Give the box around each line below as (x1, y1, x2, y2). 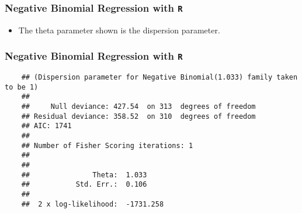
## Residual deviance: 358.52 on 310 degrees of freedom (21, 112, 256, 121)
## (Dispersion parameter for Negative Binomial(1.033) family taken (21, 73, 298, 82)
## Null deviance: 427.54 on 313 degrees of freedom (21, 102, 256, 111)
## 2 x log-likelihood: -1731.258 (21, 200, 164, 208)
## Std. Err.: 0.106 (21, 180, 147, 189)
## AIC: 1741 (21, 122, 72, 130)
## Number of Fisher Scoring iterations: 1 (21, 141, 193, 150)
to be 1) (5, 83, 39, 91)
